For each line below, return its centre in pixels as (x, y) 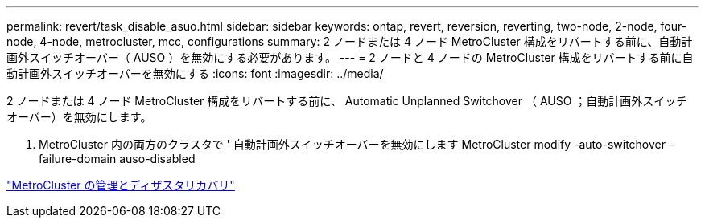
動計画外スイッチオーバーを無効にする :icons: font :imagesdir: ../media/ (195, 73)
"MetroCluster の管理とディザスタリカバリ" (121, 185)
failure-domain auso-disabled (117, 159)
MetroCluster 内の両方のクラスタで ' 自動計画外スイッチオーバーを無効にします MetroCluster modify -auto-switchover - (357, 144)
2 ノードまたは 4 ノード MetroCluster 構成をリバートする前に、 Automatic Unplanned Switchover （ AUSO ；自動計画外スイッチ (347, 101)
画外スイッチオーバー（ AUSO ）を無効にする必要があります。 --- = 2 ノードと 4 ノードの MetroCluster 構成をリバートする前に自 (350, 57)
